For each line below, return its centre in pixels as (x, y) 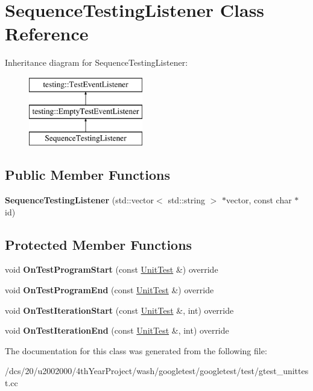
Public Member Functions (87, 175)
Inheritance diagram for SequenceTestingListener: (96, 62)
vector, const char (259, 200)
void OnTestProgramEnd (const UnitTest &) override (109, 290)
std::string (187, 200)
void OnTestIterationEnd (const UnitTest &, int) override (117, 330)
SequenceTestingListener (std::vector (80, 200)
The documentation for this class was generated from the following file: (136, 350)
